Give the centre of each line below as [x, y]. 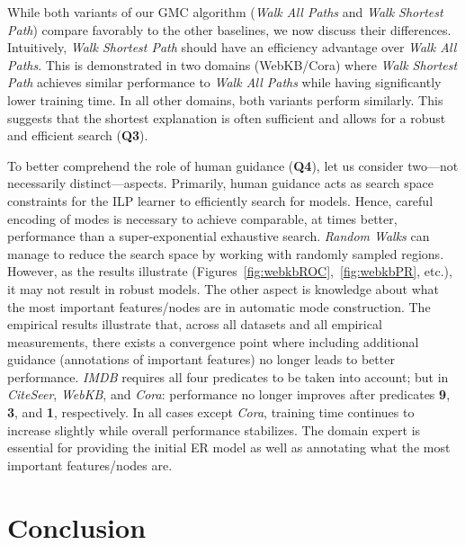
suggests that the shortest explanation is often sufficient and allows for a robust [227, 117]
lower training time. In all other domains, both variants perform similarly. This [225, 99]
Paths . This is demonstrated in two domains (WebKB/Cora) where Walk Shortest [232, 64]
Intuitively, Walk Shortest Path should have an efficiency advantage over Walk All [232, 47]
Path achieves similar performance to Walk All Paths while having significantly [224, 82]
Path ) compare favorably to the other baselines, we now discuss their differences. [229, 29]
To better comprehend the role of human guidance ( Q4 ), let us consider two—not [233, 165]
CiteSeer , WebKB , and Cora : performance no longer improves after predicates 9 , [229, 394]
